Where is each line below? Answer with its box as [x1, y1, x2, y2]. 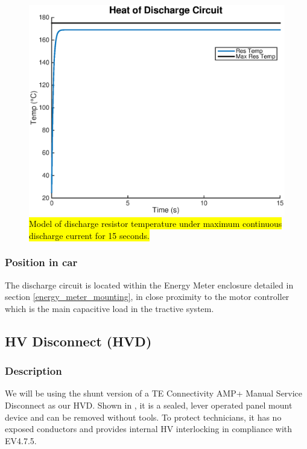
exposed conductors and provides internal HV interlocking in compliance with [5, 422, 293, 435]
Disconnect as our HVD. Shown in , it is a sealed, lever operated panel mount [5, 399, 293, 412]
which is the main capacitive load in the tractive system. [5, 302, 214, 314]
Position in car [5, 255, 78, 270]
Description [5, 363, 62, 378]
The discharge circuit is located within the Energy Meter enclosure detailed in [5, 278, 294, 291]
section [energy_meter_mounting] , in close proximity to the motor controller [5, 290, 290, 303]
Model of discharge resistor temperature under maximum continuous [29, 217, 282, 230]
